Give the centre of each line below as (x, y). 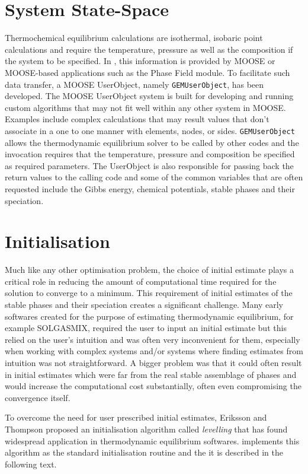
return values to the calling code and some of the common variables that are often (154, 177)
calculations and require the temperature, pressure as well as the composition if (149, 49)
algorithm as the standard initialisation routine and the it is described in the (144, 452)
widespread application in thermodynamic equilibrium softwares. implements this (152, 440)
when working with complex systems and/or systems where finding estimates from (154, 351)
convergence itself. (38, 397)
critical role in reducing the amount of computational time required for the (141, 281)
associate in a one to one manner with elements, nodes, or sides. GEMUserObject (150, 130)
